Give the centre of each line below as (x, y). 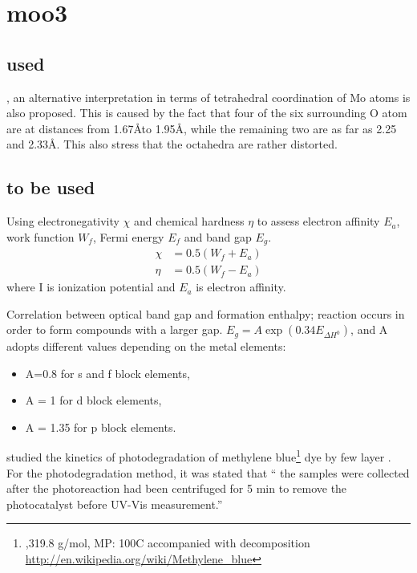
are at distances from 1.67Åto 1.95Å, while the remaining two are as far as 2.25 (202, 128)
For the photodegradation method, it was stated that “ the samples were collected (208, 472)
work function (40, 236)
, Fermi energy (128, 236)
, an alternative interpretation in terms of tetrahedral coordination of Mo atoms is (208, 97)
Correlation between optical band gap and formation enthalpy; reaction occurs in (206, 313)
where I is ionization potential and (91, 287)
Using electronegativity (63, 221)
